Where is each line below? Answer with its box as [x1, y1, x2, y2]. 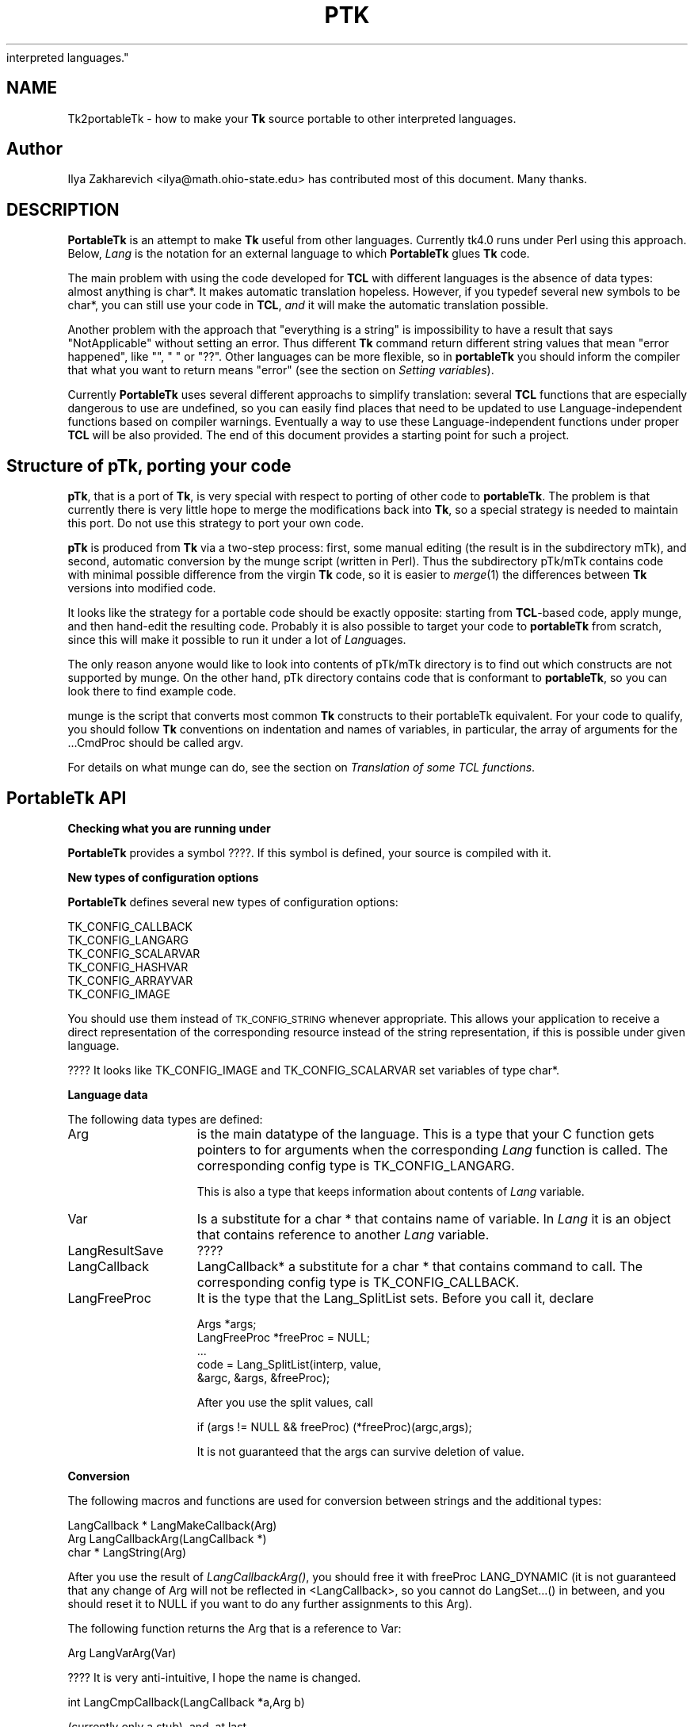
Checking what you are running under [67, 821, 271, 835]
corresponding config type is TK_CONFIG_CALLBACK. [196, 1273, 520, 1290]
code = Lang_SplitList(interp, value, [196, 1357, 382, 1371]
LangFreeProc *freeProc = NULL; [196, 1330, 371, 1344]
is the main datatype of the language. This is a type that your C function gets [196, 1125, 654, 1142]
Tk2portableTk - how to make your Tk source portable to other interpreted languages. [67, 111, 517, 125]
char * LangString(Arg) [67, 1545, 187, 1559]
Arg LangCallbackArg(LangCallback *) [67, 1531, 267, 1545]
